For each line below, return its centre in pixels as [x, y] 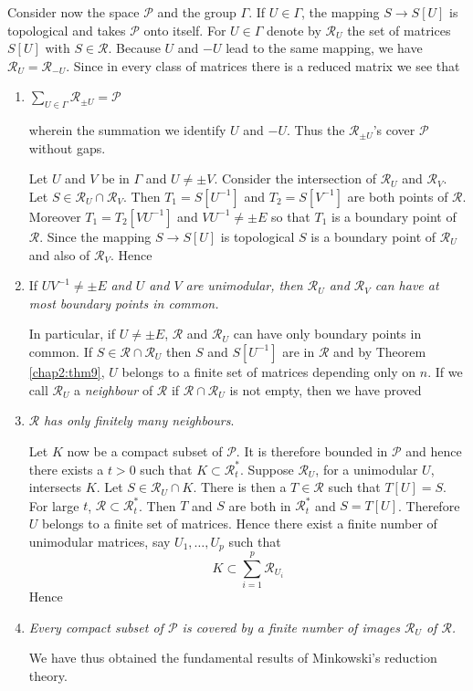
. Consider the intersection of [295, 178]
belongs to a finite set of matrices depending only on [269, 371]
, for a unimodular [367, 469]
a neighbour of [114, 389]
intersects [55, 487]
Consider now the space [74, 12]
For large [54, 505]
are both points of [398, 196]
